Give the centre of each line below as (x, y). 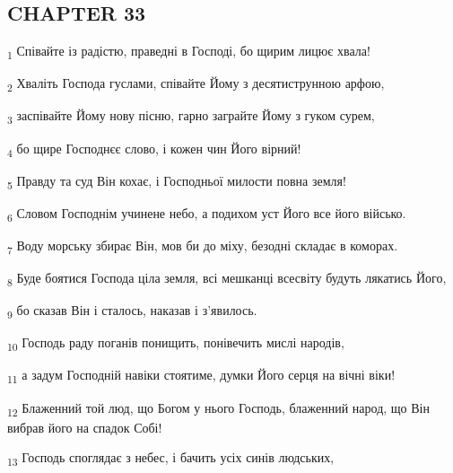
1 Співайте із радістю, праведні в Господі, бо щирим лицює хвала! (189, 52)
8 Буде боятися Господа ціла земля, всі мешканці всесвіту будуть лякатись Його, (227, 279)
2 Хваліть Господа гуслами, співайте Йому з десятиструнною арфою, (196, 84)
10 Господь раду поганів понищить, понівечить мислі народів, (176, 344)
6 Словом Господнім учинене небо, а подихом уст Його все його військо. (207, 214)
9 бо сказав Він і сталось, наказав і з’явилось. (132, 311)
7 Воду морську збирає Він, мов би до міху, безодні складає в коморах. (203, 246)
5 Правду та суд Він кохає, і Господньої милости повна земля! (177, 181)
